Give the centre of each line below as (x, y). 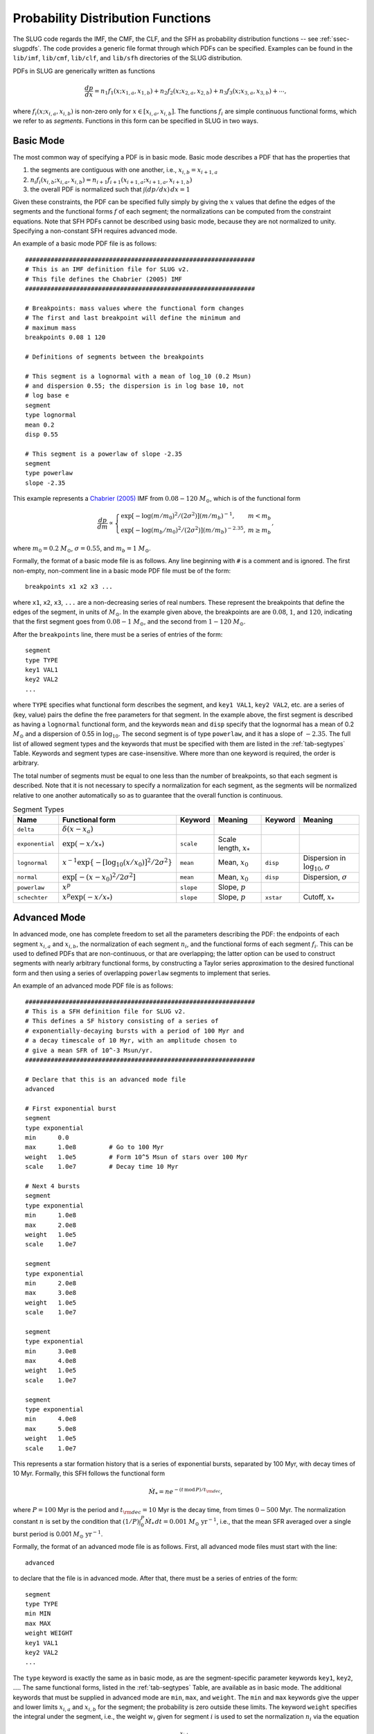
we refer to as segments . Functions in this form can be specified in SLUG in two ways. (136, 121)
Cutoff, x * (319, 898)
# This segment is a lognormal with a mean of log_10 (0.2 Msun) (139, 376)
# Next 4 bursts (53, 1186)
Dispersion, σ (325, 877)
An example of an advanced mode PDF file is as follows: (93, 986)
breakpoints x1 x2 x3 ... (69, 587)
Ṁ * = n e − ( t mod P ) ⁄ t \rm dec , (186, 1492)
